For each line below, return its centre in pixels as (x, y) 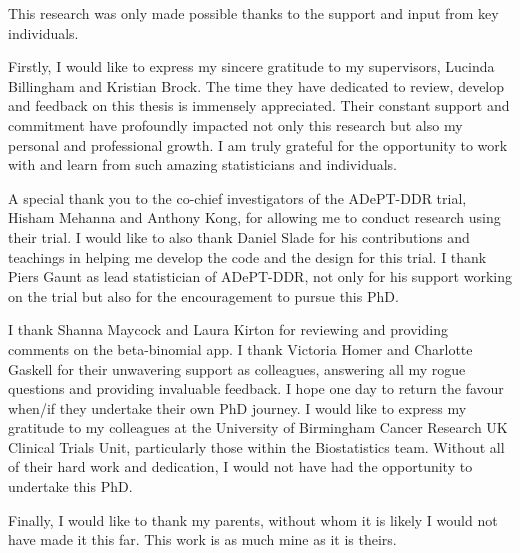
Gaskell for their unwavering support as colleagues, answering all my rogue (237, 368)
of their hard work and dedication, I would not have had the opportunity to (240, 466)
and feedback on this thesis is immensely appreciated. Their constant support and (259, 105)
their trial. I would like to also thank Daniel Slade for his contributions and (239, 236)
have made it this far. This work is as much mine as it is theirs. (202, 539)
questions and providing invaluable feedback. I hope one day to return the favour (256, 388)
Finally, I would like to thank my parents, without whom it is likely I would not (253, 519)
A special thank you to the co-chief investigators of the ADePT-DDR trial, (237, 197)
